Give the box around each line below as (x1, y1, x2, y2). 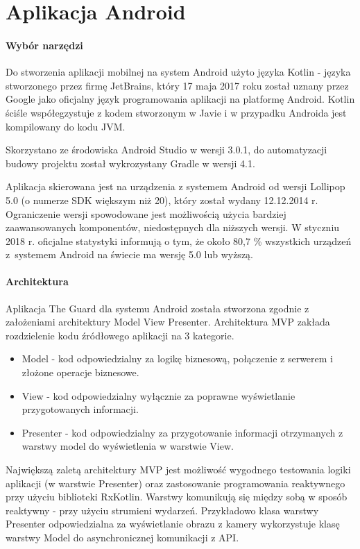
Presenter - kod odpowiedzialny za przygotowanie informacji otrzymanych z (22, 425, 343, 439)
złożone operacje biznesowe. (22, 365, 139, 380)
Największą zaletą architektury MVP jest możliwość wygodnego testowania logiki (6, 462, 351, 477)
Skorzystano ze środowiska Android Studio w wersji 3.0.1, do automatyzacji (6, 142, 327, 157)
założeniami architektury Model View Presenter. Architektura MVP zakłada (6, 314, 330, 329)
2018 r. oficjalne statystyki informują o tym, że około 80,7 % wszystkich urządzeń (6, 233, 352, 248)
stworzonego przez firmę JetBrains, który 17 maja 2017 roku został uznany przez (6, 78, 349, 92)
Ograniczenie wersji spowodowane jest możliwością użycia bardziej (6, 206, 286, 221)
